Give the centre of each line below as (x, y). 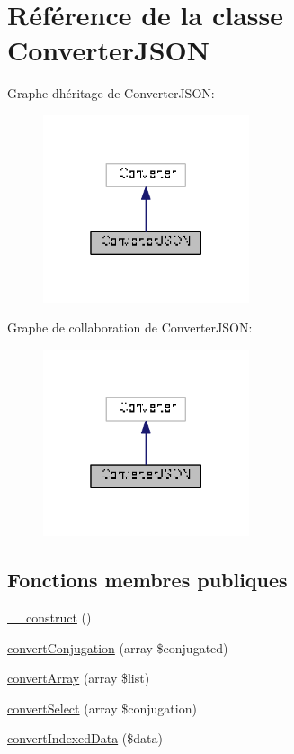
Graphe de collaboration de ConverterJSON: (130, 327)
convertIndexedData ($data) (85, 738)
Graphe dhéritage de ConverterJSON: (111, 93)
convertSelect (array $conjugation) (102, 708)
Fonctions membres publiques (147, 580)
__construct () (49, 618)
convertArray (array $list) (79, 678)
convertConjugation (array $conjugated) (118, 647)
